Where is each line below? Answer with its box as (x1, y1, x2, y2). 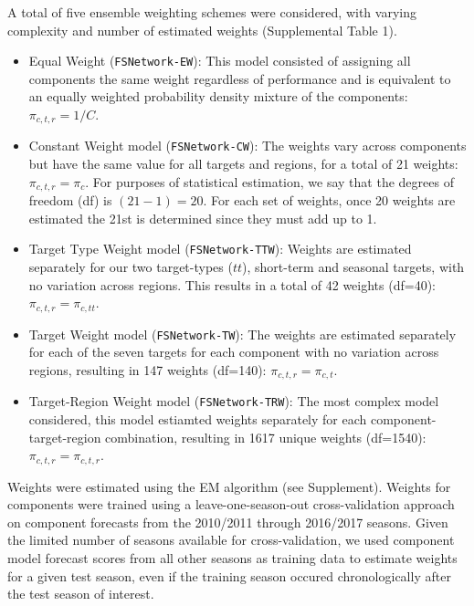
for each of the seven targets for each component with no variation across (28, 342, 439, 361)
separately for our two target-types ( (28, 257, 233, 277)
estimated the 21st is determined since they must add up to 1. (28, 208, 377, 227)
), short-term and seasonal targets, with (242, 257, 465, 277)
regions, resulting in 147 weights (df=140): (28, 360, 267, 379)
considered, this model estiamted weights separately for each (28, 410, 367, 429)
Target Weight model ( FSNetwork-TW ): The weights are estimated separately (28, 324, 457, 343)
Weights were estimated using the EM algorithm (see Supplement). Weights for (7, 476, 451, 496)
